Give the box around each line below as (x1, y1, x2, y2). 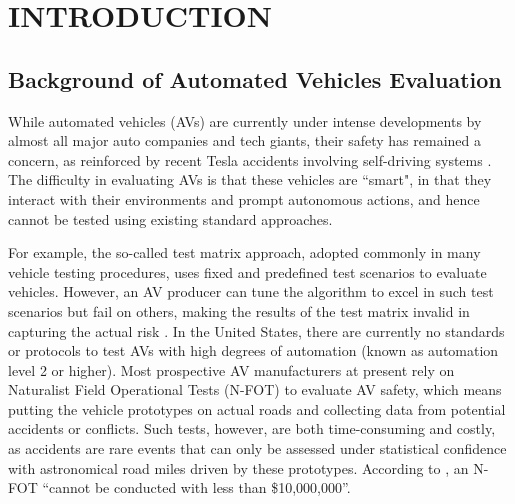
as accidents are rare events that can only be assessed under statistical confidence (8, 438, 507, 459)
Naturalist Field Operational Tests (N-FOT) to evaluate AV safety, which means (8, 379, 502, 400)
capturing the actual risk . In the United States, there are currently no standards (8, 320, 505, 341)
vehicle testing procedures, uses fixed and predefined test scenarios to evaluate (8, 261, 487, 282)
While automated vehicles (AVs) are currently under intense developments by (8, 110, 482, 131)
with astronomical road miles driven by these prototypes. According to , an (8, 457, 469, 478)
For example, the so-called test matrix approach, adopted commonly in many (8, 242, 481, 263)
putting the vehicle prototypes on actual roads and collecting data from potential (8, 398, 506, 419)
